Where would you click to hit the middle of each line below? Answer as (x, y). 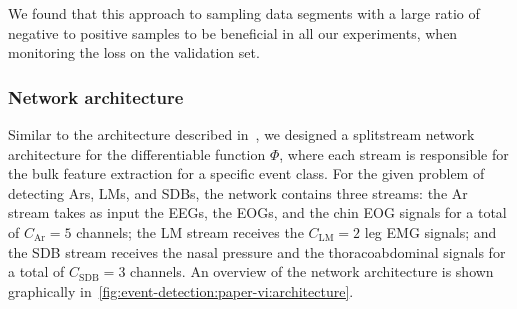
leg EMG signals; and (430, 231)
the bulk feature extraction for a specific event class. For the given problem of (246, 173)
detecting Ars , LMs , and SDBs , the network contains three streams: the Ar (238, 192)
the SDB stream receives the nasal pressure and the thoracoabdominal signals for (257, 251)
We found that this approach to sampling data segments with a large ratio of (244, 13)
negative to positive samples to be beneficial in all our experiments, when (233, 32)
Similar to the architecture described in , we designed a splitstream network (241, 134)
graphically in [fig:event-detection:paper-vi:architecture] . (181, 290)
